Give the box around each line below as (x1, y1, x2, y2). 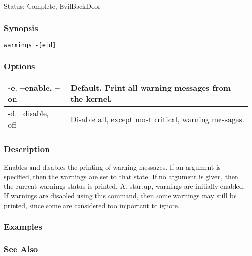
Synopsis (4, 21, 38, 33)
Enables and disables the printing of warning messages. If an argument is (4, 162, 221, 172)
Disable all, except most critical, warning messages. (70, 113, 244, 125)
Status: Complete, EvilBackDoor (4, 1, 101, 11)
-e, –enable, (8, 82, 52, 94)
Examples (4, 221, 42, 233)
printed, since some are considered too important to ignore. (4, 200, 180, 210)
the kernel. (70, 93, 112, 105)
